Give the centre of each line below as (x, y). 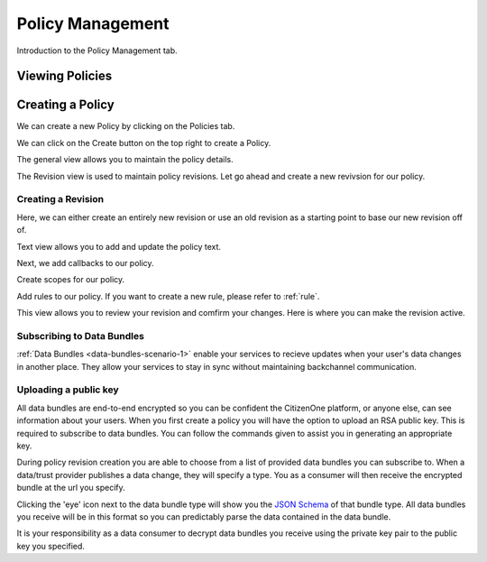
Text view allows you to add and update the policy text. (119, 246)
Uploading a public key (68, 390)
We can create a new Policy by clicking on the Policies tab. (126, 126)
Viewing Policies (64, 76)
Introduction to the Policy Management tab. (97, 51)
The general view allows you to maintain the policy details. (125, 160)
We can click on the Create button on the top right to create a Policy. (144, 143)
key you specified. (51, 546)
